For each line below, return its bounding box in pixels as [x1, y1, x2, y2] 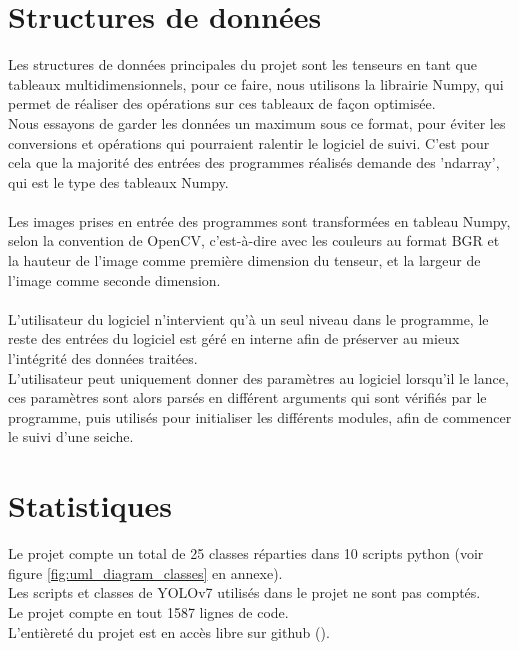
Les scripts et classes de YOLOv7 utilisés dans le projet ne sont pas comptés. [8, 582, 481, 603]
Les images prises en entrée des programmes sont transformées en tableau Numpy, [8, 210, 511, 231]
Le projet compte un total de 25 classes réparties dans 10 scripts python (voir [8, 543, 484, 564]
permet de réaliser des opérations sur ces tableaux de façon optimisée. [8, 93, 436, 114]
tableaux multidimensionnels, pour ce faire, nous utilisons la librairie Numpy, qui [8, 73, 504, 94]
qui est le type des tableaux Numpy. [8, 171, 229, 192]
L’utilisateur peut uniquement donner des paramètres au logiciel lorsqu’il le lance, [8, 367, 509, 388]
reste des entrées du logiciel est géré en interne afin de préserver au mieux [8, 328, 460, 349]
